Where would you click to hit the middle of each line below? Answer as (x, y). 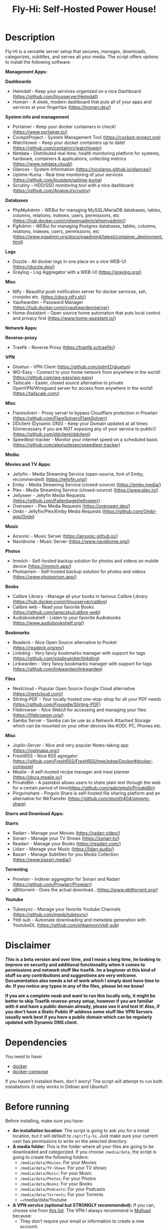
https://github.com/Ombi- (130, 511)
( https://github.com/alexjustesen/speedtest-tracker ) (66, 444)
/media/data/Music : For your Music (56, 1173)
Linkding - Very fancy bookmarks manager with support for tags (79, 653)
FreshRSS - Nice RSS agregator (45, 755)
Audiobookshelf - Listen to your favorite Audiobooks (67, 618)
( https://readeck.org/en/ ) (38, 648)
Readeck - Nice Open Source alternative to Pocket (64, 642)
